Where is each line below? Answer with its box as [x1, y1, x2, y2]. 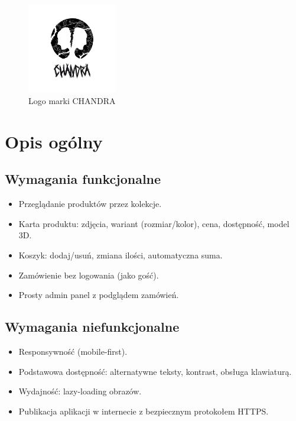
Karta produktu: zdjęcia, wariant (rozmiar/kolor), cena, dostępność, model [18, 217, 290, 229]
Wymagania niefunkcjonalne [5, 318, 180, 336]
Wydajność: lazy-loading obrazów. [18, 385, 142, 397]
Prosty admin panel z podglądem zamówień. [18, 289, 179, 301]
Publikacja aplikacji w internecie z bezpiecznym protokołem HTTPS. [18, 404, 269, 417]
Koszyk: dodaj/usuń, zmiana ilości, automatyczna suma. [18, 248, 223, 261]
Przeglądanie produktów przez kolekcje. [18, 197, 162, 210]
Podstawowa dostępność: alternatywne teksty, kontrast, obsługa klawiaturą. [18, 365, 292, 377]
